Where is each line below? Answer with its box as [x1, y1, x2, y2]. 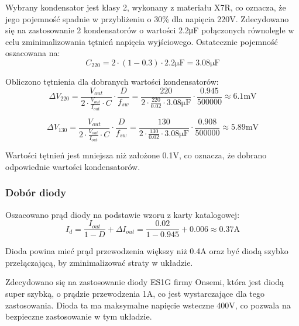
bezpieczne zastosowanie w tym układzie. [5, 310, 152, 322]
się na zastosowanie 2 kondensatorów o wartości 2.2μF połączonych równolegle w [5, 24, 294, 36]
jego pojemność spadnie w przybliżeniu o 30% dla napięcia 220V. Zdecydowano [5, 12, 289, 25]
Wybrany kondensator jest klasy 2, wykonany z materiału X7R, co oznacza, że [5, 1, 286, 13]
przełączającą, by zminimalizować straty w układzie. [5, 256, 193, 268]
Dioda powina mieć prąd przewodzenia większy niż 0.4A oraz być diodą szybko [5, 245, 288, 257]
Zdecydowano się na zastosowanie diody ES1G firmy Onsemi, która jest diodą [5, 276, 284, 288]
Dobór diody [5, 185, 67, 200]
